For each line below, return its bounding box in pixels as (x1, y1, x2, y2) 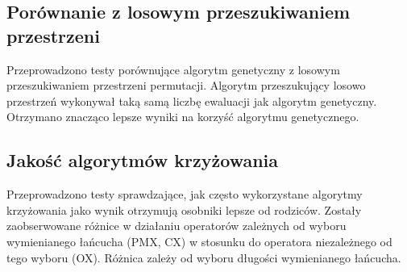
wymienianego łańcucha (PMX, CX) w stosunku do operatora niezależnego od (6, 232, 392, 249)
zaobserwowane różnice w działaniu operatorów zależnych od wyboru (6, 217, 347, 234)
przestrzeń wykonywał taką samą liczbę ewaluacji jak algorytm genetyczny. (6, 92, 377, 109)
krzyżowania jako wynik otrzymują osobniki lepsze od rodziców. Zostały (6, 201, 362, 218)
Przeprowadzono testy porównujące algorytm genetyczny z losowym (6, 61, 340, 77)
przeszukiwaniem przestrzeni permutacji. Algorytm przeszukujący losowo (6, 77, 366, 94)
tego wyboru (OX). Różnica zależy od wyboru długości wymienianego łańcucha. (6, 249, 401, 266)
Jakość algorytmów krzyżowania (6, 148, 279, 173)
